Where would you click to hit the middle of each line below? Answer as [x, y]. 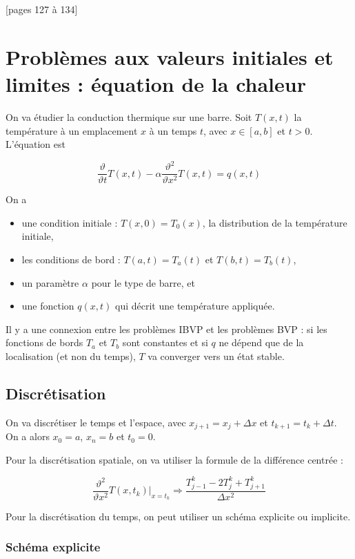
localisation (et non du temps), [71, 356]
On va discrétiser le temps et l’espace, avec [96, 422]
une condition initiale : [70, 222]
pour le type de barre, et [143, 282]
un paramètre [50, 282]
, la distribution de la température [275, 222]
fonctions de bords [44, 342]
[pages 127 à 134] [42, 9]
